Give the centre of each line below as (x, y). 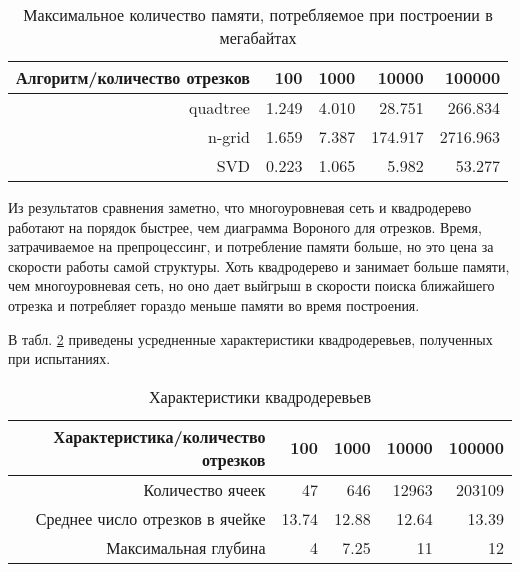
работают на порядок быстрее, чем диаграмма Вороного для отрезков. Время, (245, 226)
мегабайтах (258, 37)
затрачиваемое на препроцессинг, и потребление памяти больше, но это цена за (251, 246)
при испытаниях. (59, 358)
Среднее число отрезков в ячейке (150, 518)
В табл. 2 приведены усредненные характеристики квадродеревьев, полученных (250, 338)
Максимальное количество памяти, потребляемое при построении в (258, 14)
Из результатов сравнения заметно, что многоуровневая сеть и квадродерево (240, 207)
